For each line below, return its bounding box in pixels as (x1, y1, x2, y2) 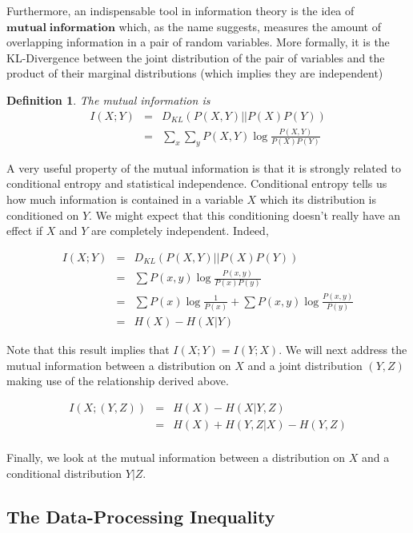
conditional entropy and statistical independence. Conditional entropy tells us (6, 175, 387, 192)
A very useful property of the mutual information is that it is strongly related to (6, 159, 401, 176)
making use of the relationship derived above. (6, 372, 229, 389)
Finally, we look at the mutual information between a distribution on (6, 448, 346, 465)
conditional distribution (6, 464, 122, 481)
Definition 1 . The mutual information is (6, 91, 211, 108)
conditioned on (6, 206, 79, 223)
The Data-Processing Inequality (6, 503, 275, 528)
